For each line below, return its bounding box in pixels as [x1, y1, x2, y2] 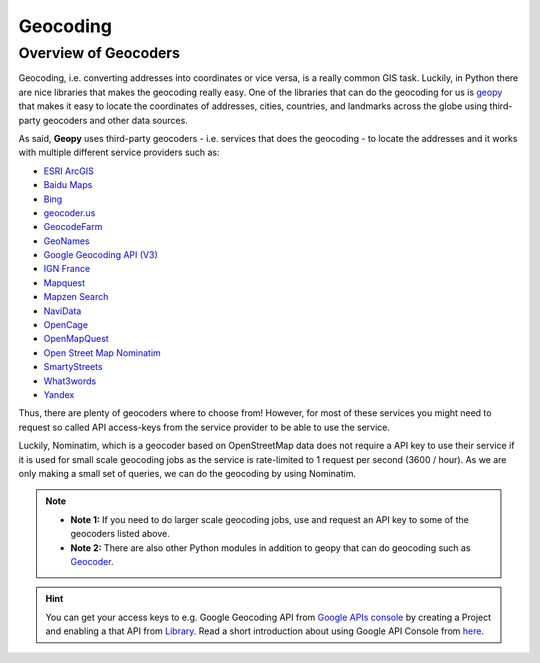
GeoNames [43, 235, 90, 247]
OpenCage [43, 319, 89, 331]
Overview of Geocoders [18, 44, 180, 62]
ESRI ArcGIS [43, 165, 94, 177]
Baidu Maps [43, 179, 93, 191]
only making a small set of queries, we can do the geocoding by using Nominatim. [18, 467, 357, 479]
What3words [43, 375, 97, 387]
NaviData [43, 305, 82, 317]
